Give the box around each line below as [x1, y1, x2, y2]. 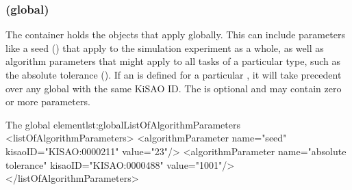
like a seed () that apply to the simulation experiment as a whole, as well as [5, 40, 324, 55]
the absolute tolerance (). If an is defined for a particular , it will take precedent [5, 68, 342, 81]
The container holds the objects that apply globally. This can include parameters [5, 27, 345, 42]
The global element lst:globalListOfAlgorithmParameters [5, 117, 240, 131]
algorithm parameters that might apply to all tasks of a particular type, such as [5, 54, 341, 68]
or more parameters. [5, 94, 90, 109]
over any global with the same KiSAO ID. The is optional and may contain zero [5, 81, 342, 95]
